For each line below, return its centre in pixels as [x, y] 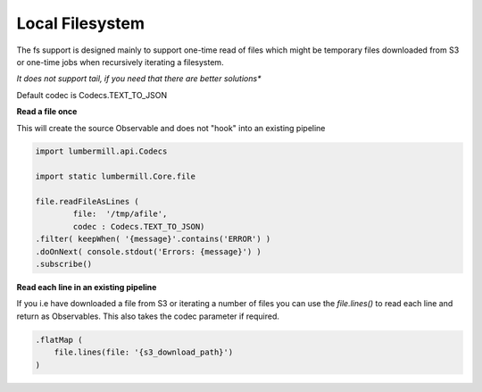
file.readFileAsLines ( [87, 202]
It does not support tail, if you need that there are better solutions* [139, 79]
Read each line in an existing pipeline [87, 287]
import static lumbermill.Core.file [116, 177]
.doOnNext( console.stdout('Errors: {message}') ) [149, 251]
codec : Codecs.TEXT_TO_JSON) [139, 226]
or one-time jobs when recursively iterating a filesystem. [120, 62]
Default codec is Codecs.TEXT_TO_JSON [92, 95]
